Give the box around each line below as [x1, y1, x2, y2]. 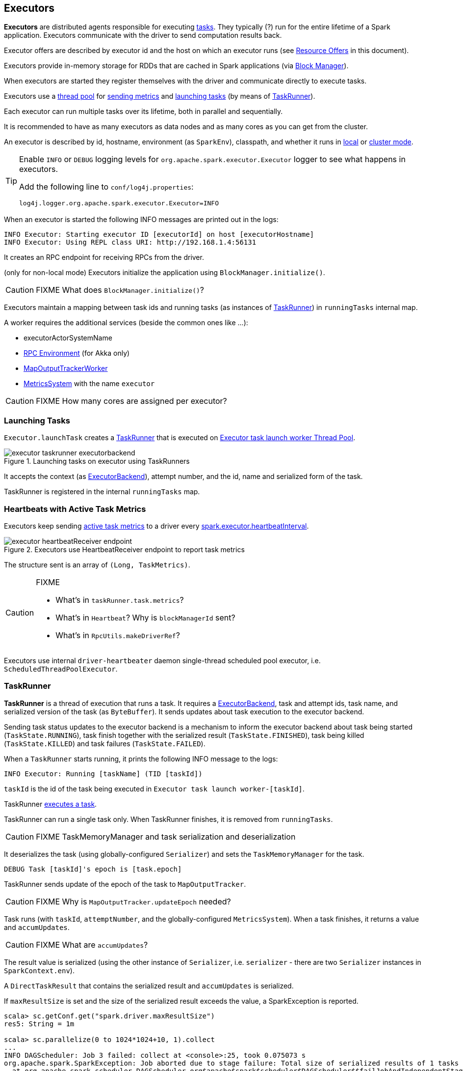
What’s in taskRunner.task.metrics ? [55, 594, 184, 605]
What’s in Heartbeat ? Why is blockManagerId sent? [55, 612, 235, 622]
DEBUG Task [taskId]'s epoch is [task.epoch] [4, 865, 182, 873]
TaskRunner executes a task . [4, 799, 97, 808]
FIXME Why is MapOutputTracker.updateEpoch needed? [36, 896, 231, 906]
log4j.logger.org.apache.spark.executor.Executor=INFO [19, 199, 219, 207]
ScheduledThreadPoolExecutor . [4, 664, 118, 673]
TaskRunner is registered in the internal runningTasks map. [4, 487, 200, 496]
